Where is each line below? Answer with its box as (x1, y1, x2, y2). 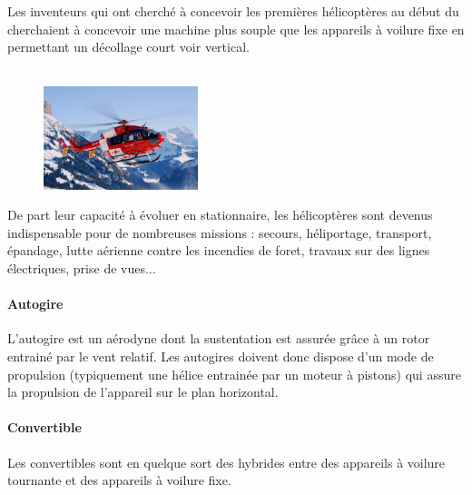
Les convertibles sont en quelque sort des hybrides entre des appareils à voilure (7, 452, 446, 471)
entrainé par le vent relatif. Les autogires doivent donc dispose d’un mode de (7, 347, 434, 366)
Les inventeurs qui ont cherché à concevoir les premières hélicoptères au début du (7, 2, 459, 20)
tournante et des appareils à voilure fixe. (7, 470, 231, 490)
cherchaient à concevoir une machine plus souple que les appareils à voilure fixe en (7, 19, 465, 38)
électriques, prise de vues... (7, 259, 156, 278)
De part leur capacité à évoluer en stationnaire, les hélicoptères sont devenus (7, 205, 433, 224)
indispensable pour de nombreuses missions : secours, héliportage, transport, (7, 223, 432, 242)
